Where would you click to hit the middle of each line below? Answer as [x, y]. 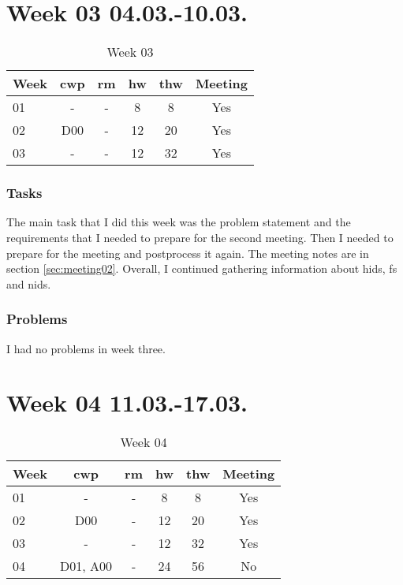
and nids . [29, 283]
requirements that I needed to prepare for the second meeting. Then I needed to [200, 237]
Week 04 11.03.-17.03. [127, 402]
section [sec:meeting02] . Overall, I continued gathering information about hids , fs [202, 268]
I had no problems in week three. [86, 348]
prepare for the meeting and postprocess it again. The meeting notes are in [188, 253]
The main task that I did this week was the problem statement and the [179, 222]
